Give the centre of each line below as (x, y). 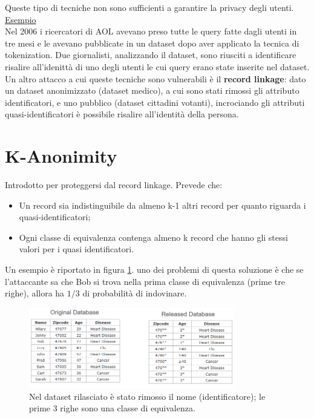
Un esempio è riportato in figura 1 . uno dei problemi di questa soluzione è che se (154, 269)
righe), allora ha (35, 293)
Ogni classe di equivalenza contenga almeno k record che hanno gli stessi (153, 237)
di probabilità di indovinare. (135, 293)
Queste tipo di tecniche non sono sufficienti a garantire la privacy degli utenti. (149, 7)
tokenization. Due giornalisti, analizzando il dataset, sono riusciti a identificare (151, 55)
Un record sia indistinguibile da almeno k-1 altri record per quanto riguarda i (162, 205)
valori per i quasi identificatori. (77, 249)
